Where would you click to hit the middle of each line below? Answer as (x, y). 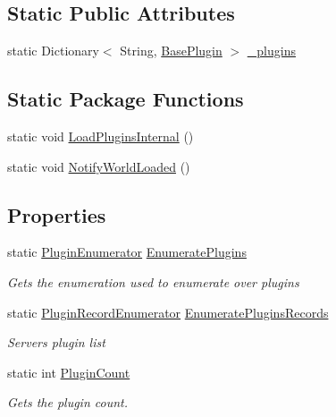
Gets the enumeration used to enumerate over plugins (153, 281)
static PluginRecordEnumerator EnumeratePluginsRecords (168, 312)
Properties (57, 214)
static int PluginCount (69, 372)
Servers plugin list (56, 342)
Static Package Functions (126, 99)
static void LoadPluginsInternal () (101, 136)
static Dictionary (53, 51)
